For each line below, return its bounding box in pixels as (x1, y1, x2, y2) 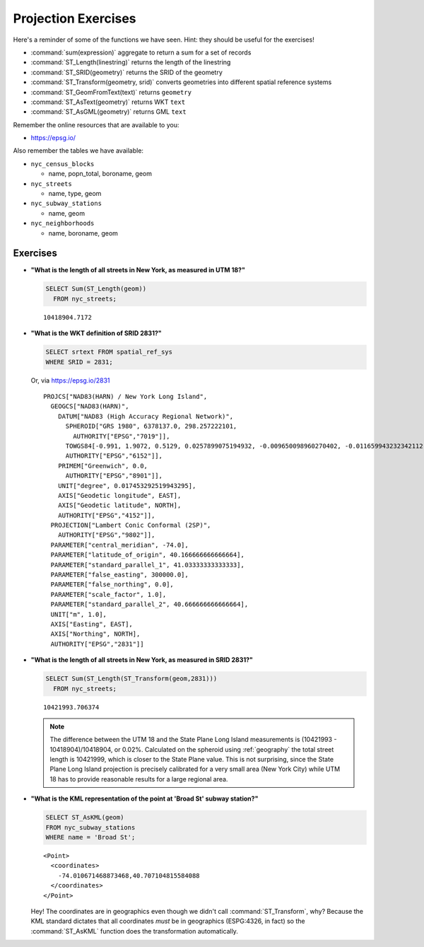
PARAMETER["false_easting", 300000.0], (50, 571, 189, 579)
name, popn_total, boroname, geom (48, 170, 152, 178)
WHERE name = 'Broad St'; (45, 833, 136, 841)
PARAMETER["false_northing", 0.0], (50, 581, 175, 588)
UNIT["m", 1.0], (50, 610, 107, 618)
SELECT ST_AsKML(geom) (45, 813, 124, 822)
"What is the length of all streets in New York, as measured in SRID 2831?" (30, 656, 254, 664)
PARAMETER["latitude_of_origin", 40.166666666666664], (50, 551, 245, 559)
